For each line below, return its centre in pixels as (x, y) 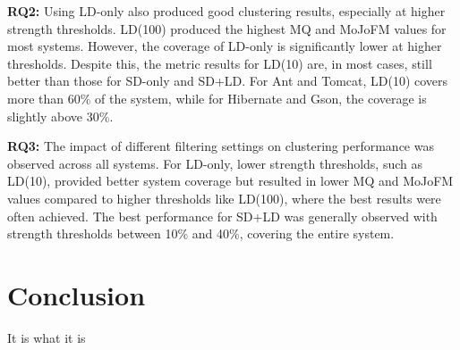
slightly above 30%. (60, 116)
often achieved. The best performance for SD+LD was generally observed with (222, 216)
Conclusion (77, 294)
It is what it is (47, 337)
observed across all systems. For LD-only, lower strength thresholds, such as (215, 163)
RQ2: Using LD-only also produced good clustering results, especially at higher (226, 11)
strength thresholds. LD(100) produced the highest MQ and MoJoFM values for (227, 28)
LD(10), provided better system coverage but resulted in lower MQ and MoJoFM (230, 181)
